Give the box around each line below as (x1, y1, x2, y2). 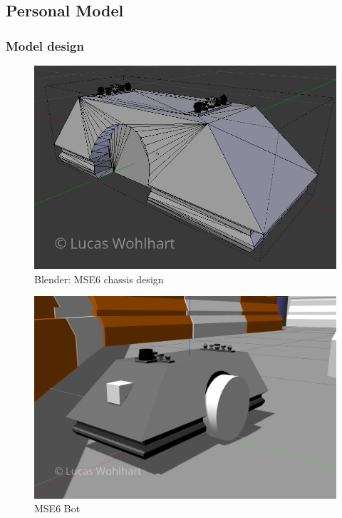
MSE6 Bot (34, 501, 81, 516)
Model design (6, 36, 84, 54)
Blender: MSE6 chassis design (34, 271, 164, 286)
